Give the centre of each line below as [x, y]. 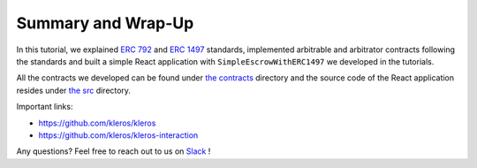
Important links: [45, 107]
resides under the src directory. [74, 90]
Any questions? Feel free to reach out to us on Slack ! [114, 151]
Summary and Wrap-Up [105, 23]
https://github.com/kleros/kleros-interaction [118, 135]
